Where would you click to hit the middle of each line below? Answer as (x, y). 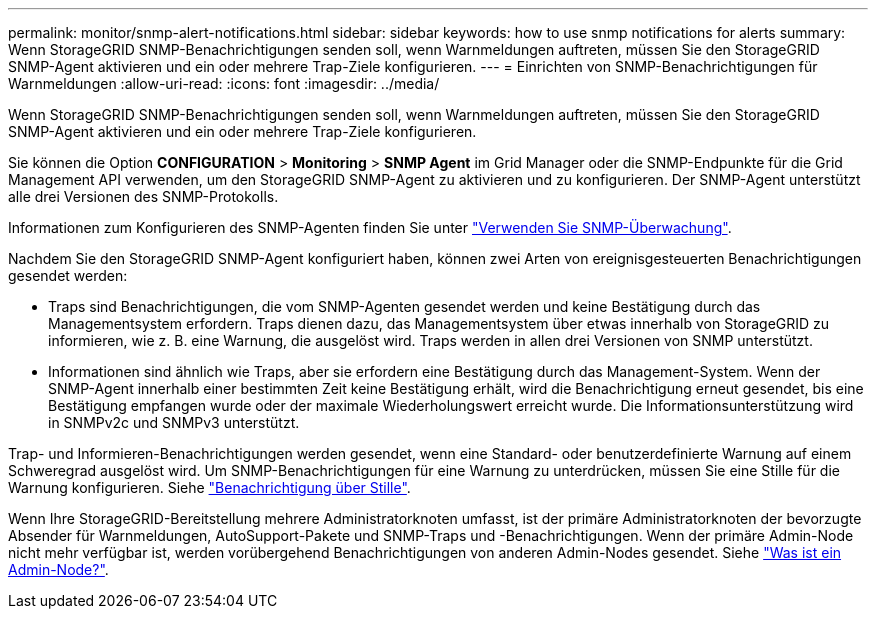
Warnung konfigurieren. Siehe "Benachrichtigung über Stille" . (209, 487)
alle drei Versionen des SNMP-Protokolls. (143, 196)
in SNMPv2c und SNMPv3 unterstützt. (174, 422)
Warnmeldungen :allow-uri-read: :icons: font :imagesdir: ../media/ (224, 83)
